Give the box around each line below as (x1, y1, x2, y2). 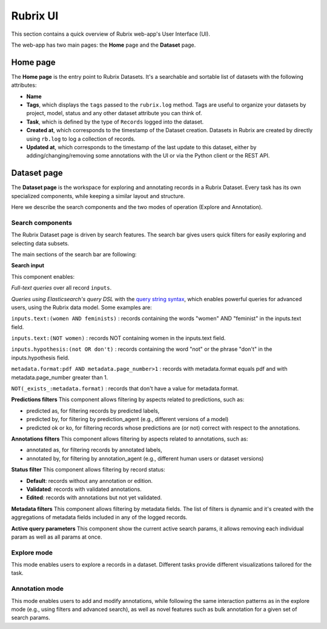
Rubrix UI (11, 9, 59, 22)
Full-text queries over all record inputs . (11, 284, 112, 291)
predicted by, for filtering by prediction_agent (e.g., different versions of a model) (26, 416, 229, 423)
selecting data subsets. (11, 239, 70, 247)
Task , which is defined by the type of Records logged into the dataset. (26, 118, 204, 125)
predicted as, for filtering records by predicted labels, (26, 407, 160, 414)
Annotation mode (11, 585, 64, 593)
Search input (11, 262, 45, 269)
